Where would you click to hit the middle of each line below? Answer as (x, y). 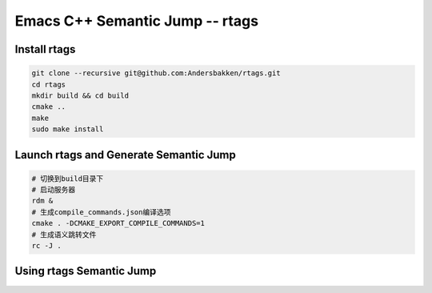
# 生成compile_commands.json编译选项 (101, 212)
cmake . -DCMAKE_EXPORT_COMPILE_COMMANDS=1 (118, 223)
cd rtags (49, 84)
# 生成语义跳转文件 (64, 235)
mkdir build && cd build (80, 95)
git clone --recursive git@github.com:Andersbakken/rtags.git (156, 73)
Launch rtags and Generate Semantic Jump (125, 155)
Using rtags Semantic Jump (86, 271)
